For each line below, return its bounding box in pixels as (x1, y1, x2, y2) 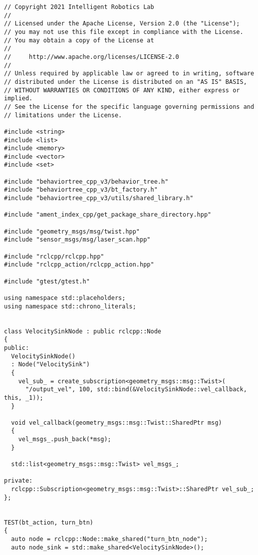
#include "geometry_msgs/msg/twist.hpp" (4, 228, 140, 235)
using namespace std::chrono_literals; (4, 302, 136, 310)
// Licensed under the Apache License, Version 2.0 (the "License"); (4, 20, 240, 27)
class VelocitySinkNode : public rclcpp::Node (4, 327, 161, 335)
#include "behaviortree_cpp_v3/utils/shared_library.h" (4, 195, 194, 202)
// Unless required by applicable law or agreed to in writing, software (4, 70, 255, 77)
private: (4, 477, 33, 485)
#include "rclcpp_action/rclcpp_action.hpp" (4, 261, 154, 269)
